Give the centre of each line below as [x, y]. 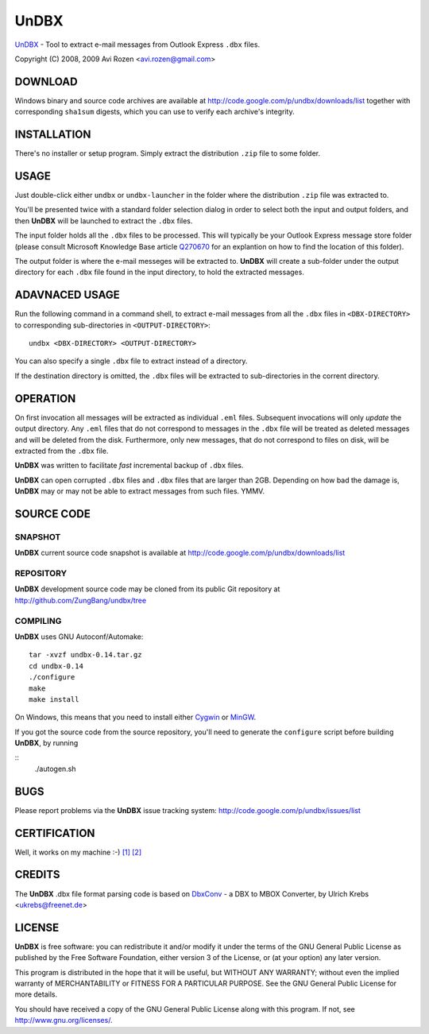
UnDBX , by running [46, 743]
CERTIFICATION [55, 833]
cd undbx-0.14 [56, 666]
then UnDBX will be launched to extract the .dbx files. [104, 221]
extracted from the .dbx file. [62, 451]
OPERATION [45, 399]
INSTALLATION [53, 135]
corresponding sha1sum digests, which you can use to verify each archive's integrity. [155, 112]
